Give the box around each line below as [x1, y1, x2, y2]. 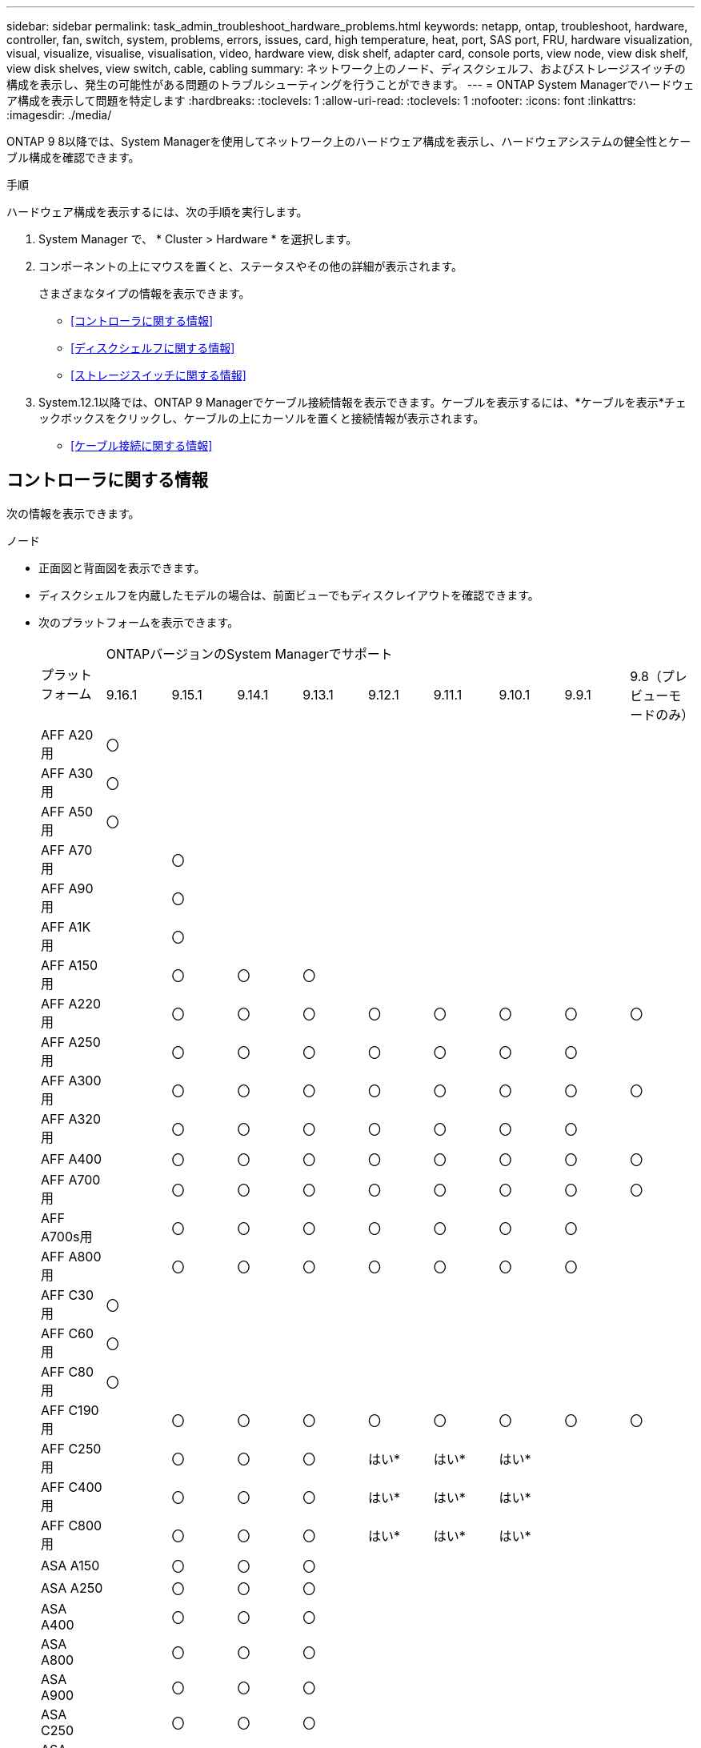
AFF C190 [41, 1401, 99, 1418]
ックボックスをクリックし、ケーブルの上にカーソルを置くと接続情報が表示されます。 [38, 411, 485, 425]
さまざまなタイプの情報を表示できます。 [38, 287, 250, 300]
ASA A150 [41, 1557, 100, 1574]
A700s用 [41, 1228, 93, 1245]
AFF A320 [41, 1110, 102, 1127]
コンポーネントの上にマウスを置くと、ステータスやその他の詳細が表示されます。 [38, 259, 463, 273]
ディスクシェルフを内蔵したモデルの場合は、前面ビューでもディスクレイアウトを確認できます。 [38, 587, 539, 602]
